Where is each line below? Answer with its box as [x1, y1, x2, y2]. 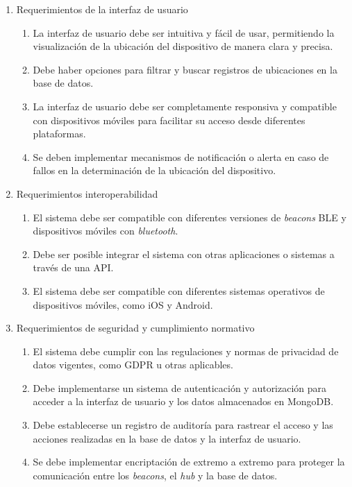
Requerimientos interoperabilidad [16, 186, 158, 200]
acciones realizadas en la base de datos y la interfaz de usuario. [33, 431, 301, 445]
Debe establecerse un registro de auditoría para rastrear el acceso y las [33, 418, 333, 432]
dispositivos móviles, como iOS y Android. [33, 297, 213, 311]
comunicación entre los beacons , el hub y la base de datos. [33, 468, 278, 482]
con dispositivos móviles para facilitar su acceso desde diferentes [33, 112, 305, 127]
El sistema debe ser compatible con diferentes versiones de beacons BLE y [33, 210, 346, 224]
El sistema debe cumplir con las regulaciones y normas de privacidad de [33, 343, 339, 358]
